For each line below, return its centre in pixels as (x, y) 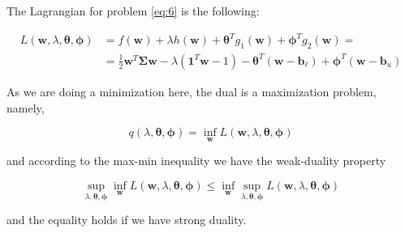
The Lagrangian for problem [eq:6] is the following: (133, 11)
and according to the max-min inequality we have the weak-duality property (196, 161)
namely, (26, 107)
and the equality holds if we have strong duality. (127, 220)
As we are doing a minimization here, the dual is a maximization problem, (192, 91)
